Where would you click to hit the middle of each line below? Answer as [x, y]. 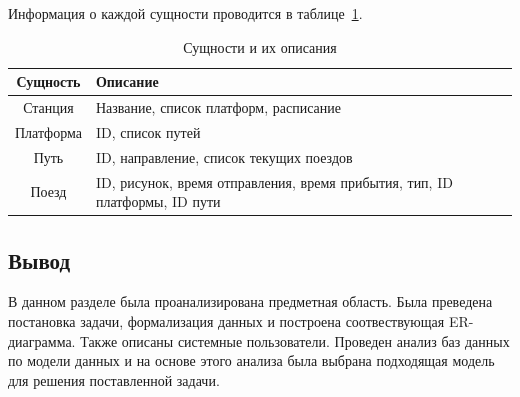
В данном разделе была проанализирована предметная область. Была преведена [250, 301]
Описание [127, 81]
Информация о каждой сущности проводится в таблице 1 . [185, 13]
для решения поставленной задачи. [114, 379]
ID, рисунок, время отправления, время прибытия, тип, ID [274, 181]
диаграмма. [42, 340]
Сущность [48, 81]
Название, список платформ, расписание [218, 107]
